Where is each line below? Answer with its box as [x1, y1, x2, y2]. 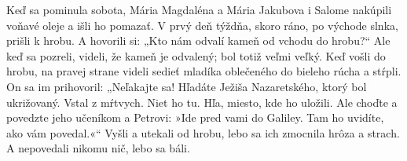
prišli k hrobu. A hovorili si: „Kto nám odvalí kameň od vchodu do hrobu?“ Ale [6, 32, 390, 49]
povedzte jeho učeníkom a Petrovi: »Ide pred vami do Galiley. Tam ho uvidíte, [6, 109, 384, 126]
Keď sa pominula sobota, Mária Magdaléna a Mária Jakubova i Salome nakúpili [6, 2, 392, 17]
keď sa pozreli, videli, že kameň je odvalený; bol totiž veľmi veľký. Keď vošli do [6, 47, 386, 64]
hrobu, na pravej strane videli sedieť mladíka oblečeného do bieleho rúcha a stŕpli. [6, 63, 401, 79]
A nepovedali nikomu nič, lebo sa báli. [6, 140, 190, 156]
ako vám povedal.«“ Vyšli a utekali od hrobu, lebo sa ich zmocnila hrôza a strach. [6, 124, 400, 141]
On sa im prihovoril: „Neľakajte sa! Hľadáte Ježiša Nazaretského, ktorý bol [6, 78, 367, 94]
